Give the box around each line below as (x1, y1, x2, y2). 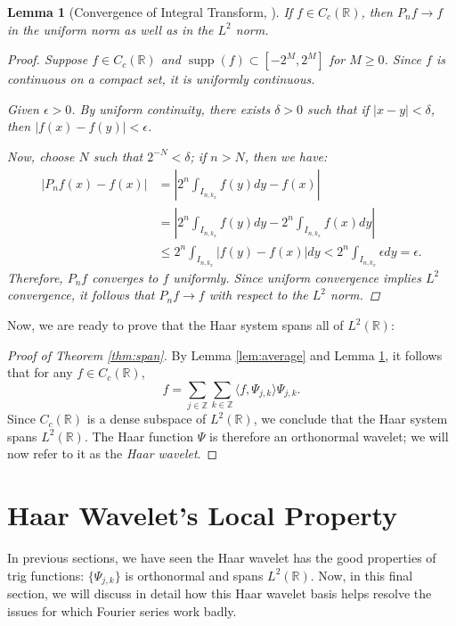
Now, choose (7, 146, 75, 165)
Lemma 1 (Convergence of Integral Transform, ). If (7, 3, 293, 21)
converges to (92, 268, 159, 286)
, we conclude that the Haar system (253, 409, 448, 428)
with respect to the (208, 285, 308, 304)
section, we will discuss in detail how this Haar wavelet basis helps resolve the (7, 584, 432, 603)
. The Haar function (84, 426, 194, 445)
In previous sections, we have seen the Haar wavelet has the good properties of (7, 548, 436, 567)
